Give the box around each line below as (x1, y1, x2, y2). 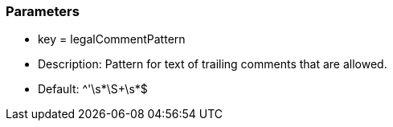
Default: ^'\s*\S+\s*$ (38, 82, 148, 96)
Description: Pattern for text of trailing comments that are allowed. (38, 57, 387, 72)
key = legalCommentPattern (38, 32, 186, 47)
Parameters (6, 3, 80, 19)
